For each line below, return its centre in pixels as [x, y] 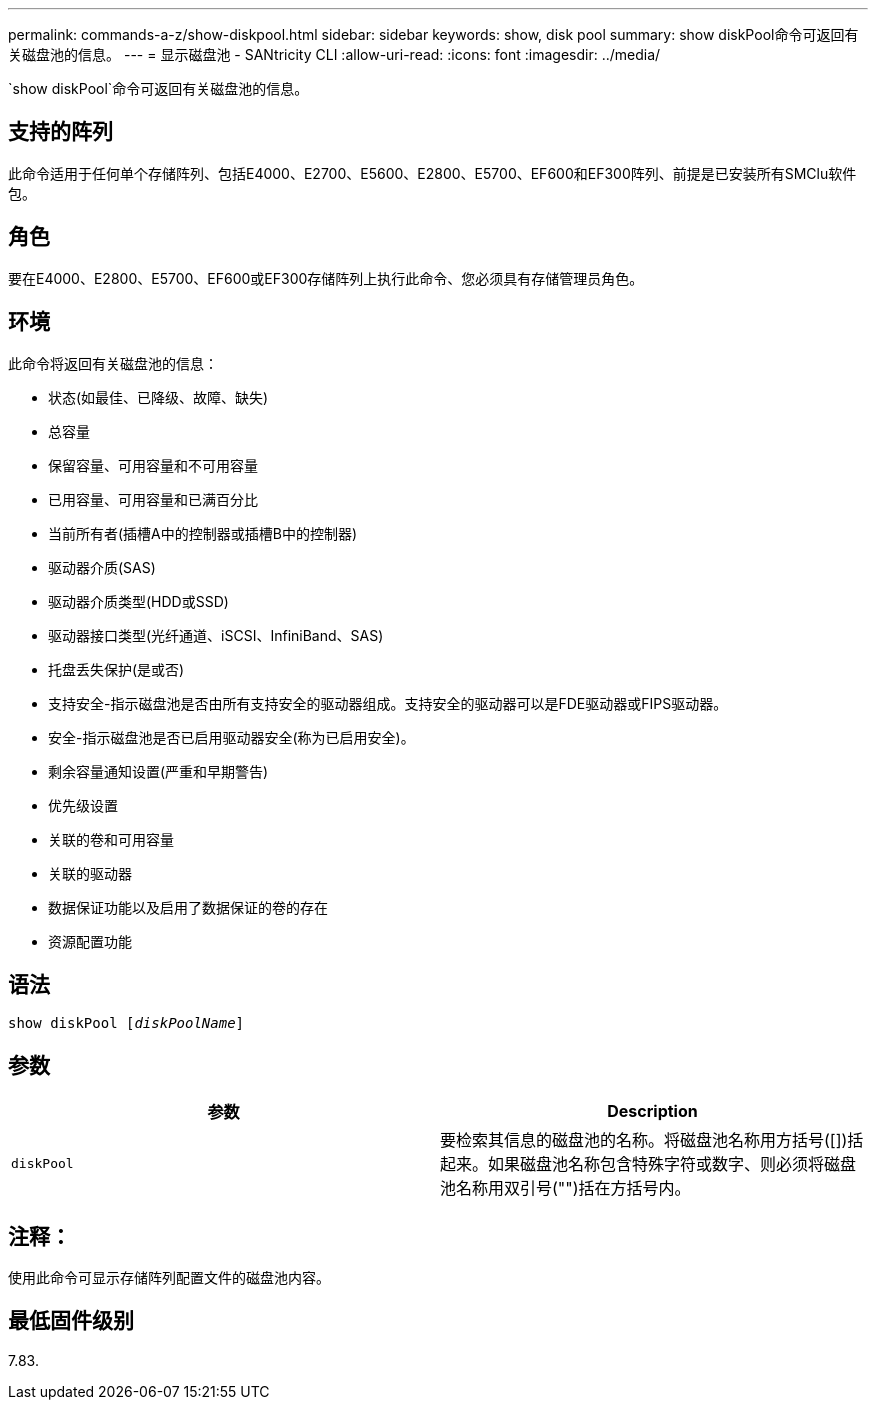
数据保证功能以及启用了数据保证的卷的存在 [188, 907]
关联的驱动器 [90, 873]
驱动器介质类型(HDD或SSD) [138, 601]
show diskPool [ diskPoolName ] [126, 1023]
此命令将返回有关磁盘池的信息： [113, 363]
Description [652, 1111]
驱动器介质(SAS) [102, 567]
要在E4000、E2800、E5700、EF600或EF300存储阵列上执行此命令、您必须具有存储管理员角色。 [326, 278]
